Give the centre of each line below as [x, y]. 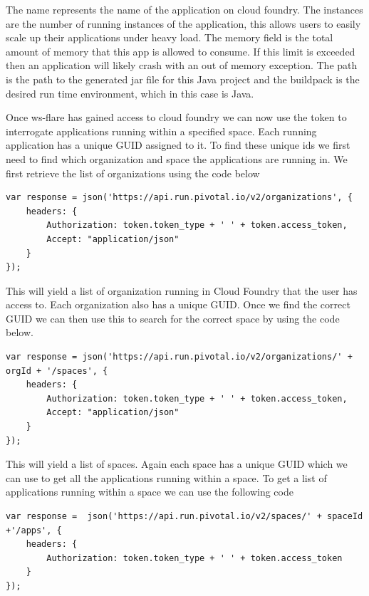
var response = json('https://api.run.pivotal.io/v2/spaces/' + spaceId [184, 516]
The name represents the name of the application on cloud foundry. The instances [184, 9]
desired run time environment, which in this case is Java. [130, 93]
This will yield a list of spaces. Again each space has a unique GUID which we [177, 464]
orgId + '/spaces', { [57, 371]
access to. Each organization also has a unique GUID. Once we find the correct [178, 304]
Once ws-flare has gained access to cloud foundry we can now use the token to [176, 117]
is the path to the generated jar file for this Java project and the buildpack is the [183, 79]
